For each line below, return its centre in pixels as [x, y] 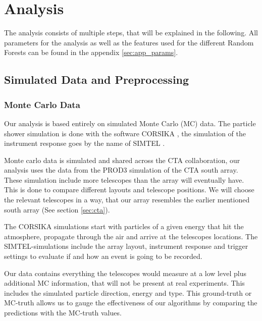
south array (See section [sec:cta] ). [57, 209]
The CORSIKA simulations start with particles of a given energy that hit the [124, 226]
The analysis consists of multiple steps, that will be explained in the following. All [131, 33]
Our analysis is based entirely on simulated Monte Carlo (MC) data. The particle [130, 123]
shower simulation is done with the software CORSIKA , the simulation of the [125, 133]
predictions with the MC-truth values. [63, 312]
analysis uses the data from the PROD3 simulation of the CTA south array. [121, 170]
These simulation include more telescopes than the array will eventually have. [124, 179]
